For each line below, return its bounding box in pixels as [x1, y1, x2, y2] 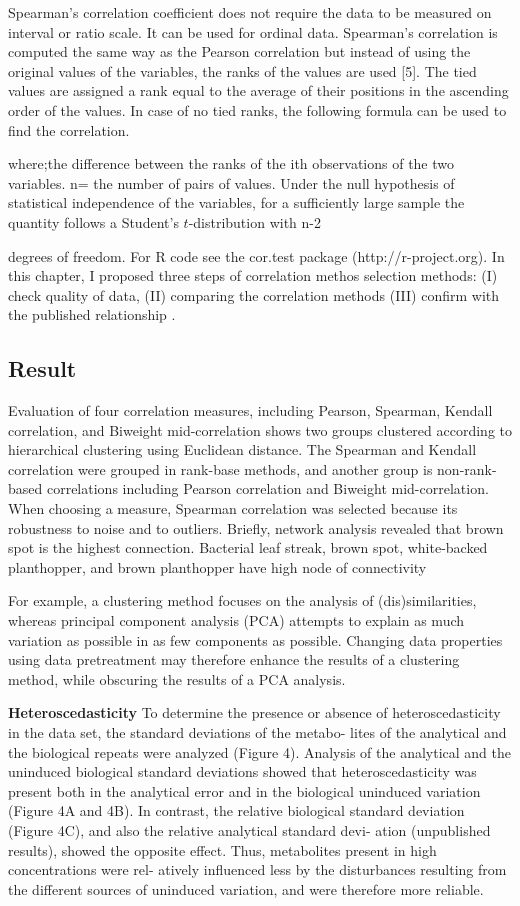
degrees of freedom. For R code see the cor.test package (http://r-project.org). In [8, 245, 505, 266]
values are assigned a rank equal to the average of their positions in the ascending [8, 80, 509, 101]
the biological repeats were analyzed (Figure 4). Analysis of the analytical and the [8, 741, 511, 762]
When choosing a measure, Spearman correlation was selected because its [8, 498, 458, 519]
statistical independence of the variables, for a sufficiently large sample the [8, 192, 465, 213]
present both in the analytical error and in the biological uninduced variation [8, 780, 481, 801]
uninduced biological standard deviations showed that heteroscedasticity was [8, 761, 477, 782]
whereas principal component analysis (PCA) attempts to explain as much [8, 610, 465, 631]
